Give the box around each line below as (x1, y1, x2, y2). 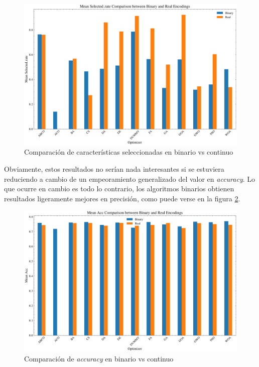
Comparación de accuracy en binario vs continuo (24, 353, 174, 363)
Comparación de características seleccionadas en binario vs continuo (24, 147, 233, 157)
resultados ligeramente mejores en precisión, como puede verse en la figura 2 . (4, 193, 240, 203)
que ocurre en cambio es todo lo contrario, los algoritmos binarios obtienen (4, 183, 234, 194)
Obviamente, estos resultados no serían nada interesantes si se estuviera (4, 163, 224, 174)
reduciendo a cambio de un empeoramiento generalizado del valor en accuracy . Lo (4, 173, 255, 184)
